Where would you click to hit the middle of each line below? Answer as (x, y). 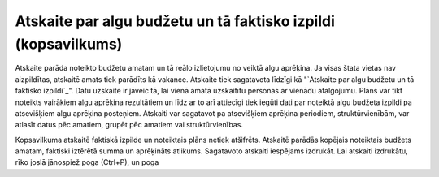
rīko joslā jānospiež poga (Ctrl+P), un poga (87, 162)
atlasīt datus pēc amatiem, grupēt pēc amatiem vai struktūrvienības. (129, 125)
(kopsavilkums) (69, 44)
